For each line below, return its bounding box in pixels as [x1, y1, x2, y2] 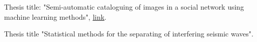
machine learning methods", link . [4, 11, 107, 22]
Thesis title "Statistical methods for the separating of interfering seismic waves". [4, 28, 253, 39]
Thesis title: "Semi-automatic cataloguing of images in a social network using [4, 2, 244, 12]
